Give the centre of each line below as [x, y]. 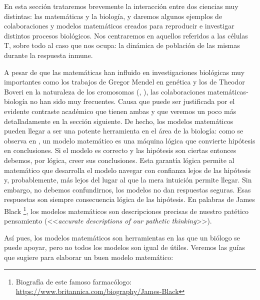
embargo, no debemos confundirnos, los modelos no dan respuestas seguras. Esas [127, 189]
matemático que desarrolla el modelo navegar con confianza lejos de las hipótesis [127, 170]
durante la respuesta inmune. [48, 55]
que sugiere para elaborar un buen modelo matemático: [89, 257]
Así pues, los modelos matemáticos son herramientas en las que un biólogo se [122, 237]
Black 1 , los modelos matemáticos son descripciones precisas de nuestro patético [126, 210]
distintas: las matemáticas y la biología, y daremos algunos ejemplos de [113, 16]
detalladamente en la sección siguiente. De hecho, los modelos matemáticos [119, 121]
